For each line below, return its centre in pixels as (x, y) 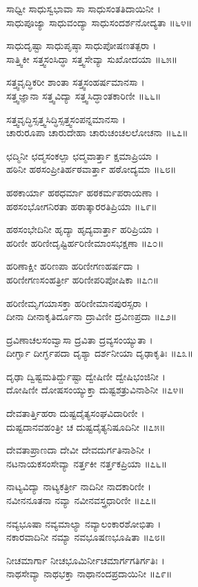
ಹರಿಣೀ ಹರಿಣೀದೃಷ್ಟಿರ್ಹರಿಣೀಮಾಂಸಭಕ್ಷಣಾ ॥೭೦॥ (85, 242)
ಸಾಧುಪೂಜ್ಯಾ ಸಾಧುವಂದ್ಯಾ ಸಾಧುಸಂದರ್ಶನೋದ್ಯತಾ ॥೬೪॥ (99, 22)
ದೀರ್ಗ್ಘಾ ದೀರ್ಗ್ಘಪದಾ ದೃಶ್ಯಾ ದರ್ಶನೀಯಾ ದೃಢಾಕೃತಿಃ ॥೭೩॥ (100, 353)
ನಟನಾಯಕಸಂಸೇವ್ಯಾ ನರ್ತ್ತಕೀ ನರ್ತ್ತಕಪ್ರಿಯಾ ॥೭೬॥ (87, 463)
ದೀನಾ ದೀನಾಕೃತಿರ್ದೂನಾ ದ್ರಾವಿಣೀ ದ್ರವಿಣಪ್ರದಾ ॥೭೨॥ (91, 316)
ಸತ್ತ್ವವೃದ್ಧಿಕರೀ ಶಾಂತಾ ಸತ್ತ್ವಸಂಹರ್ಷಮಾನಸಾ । (76, 82)
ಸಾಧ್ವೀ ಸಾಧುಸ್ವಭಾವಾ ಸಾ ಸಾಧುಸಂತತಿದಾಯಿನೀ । (83, 8)
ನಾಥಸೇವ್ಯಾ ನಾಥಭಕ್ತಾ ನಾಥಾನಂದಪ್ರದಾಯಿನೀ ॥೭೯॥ (89, 574)
